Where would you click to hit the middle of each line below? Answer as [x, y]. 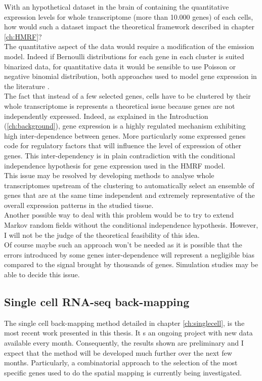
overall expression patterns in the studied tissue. [79, 205]
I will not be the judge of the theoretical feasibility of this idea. [102, 235]
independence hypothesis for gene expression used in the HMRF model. [115, 165]
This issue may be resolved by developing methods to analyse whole [109, 175]
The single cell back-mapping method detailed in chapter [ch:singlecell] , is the [124, 323]
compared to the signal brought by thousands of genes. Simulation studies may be [131, 264]
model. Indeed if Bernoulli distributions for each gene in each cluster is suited [124, 56]
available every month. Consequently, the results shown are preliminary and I [124, 343]
